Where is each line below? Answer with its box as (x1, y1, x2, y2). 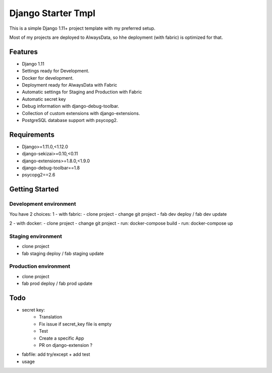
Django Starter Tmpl (9, 8, 96, 19)
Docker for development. (22, 75, 74, 81)
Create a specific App (39, 335, 84, 341)
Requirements (9, 130, 55, 139)
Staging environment (9, 232, 62, 239)
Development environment (9, 201, 77, 208)
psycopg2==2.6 (22, 172, 55, 178)
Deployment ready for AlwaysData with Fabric (22, 82, 118, 88)
